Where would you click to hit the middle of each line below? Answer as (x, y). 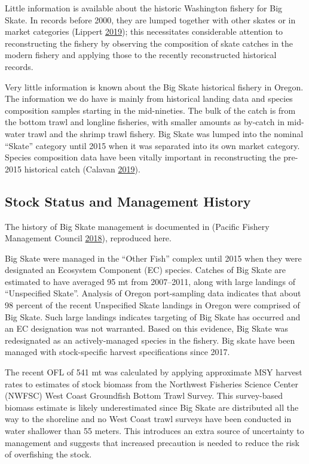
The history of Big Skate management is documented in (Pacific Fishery (137, 226)
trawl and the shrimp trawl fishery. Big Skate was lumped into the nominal (166, 133)
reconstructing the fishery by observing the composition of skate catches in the (149, 43)
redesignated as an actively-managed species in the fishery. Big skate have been (150, 340)
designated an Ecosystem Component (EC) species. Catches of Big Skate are (146, 270)
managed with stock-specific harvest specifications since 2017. (117, 352)
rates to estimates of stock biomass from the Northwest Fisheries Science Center (152, 383)
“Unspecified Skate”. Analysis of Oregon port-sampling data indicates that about (153, 293)
